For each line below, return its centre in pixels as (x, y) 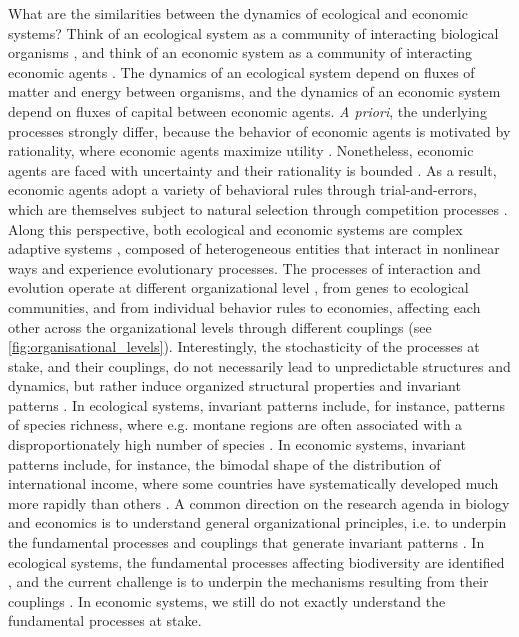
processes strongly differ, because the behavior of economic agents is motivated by (259, 130)
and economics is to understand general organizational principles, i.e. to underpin (257, 522)
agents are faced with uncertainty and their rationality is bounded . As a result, (252, 169)
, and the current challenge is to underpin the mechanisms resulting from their (248, 581)
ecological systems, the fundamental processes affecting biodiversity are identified (256, 561)
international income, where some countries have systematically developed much (253, 483)
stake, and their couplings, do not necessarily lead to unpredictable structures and (259, 365)
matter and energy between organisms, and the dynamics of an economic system (254, 91)
